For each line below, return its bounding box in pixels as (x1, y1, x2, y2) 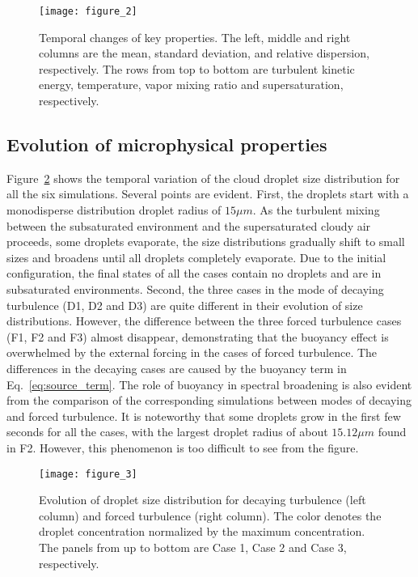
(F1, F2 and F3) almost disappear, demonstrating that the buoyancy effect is (6, 328, 389, 345)
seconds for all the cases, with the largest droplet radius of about (6, 423, 328, 440)
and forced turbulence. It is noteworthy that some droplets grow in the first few (6, 407, 401, 424)
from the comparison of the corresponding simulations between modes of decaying (6, 392, 412, 409)
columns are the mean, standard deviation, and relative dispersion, (39, 45, 369, 62)
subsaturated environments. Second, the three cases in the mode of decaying (6, 280, 384, 297)
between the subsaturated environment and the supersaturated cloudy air (6, 217, 371, 234)
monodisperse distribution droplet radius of (6, 202, 222, 218)
